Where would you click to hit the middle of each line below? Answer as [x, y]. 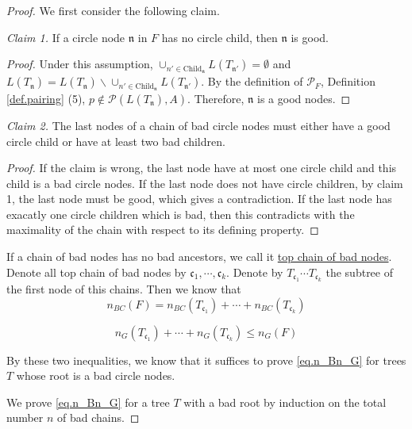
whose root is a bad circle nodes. [96, 375]
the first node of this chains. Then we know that [124, 289]
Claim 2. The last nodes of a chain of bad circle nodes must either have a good [198, 125]
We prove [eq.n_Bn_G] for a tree [88, 402]
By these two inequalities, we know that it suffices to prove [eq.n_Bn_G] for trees [206, 360]
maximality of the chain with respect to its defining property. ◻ [163, 230]
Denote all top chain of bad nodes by [96, 272]
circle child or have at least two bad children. [116, 141]
